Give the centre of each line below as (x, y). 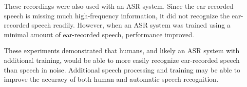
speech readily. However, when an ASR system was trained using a (131, 25)
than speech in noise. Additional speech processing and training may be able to (122, 69)
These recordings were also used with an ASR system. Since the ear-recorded (119, 6)
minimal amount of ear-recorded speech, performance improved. (99, 34)
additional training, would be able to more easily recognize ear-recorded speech (122, 60)
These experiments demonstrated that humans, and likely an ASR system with (122, 51)
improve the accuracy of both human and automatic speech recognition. (111, 79)
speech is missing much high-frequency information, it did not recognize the (117, 15)
